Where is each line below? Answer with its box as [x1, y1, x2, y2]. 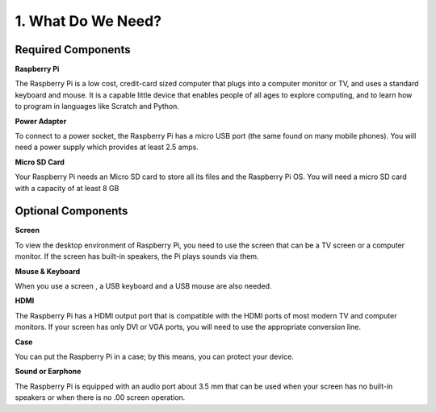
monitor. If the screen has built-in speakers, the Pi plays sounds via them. [15, 252, 259, 261]
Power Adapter [15, 116, 67, 126]
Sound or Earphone [15, 367, 82, 377]
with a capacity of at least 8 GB [15, 183, 119, 193]
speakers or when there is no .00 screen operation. [15, 393, 186, 402]
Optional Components [15, 204, 128, 218]
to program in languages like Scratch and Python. [15, 102, 179, 111]
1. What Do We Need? [15, 12, 161, 30]
